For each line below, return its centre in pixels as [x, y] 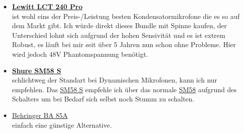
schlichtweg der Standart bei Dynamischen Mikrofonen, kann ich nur [114, 80]
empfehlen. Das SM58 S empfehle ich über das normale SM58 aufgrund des [124, 89]
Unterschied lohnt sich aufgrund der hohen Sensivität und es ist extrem [119, 35]
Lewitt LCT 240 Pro [47, 6]
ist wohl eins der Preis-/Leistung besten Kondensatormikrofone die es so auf [126, 16]
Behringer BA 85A [40, 115]
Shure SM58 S [37, 70]
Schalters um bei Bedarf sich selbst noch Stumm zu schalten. [103, 99]
